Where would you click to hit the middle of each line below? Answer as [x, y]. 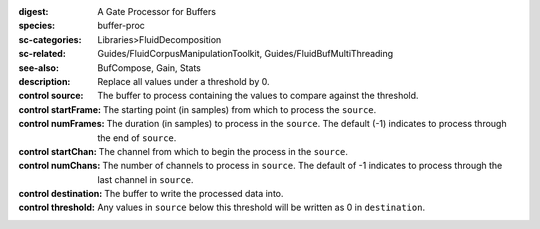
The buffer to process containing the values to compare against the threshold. [258, 96]
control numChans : [59, 166]
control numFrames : [61, 124]
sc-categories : [50, 39]
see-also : [39, 67]
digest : [33, 11]
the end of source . [137, 137]
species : [36, 26]
